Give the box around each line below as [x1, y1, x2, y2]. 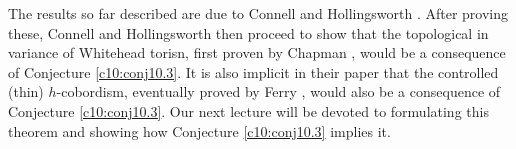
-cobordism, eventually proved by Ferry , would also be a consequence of [56, 81, 501, 102]
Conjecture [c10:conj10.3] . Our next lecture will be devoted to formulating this [8, 100, 489, 121]
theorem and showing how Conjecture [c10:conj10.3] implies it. [8, 120, 391, 141]
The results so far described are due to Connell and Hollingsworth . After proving [8, 3, 509, 23]
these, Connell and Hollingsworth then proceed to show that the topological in [8, 22, 489, 43]
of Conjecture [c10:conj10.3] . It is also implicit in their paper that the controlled [8, 61, 499, 82]
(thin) [8, 81, 44, 102]
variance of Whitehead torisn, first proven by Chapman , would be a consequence [8, 42, 506, 63]
